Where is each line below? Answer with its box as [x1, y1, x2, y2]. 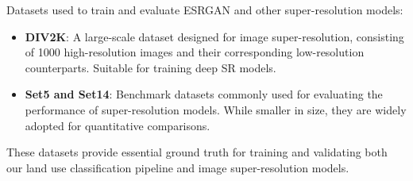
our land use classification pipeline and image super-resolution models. [6, 159, 349, 175]
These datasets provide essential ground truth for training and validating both [6, 144, 388, 160]
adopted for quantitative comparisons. [25, 117, 210, 133]
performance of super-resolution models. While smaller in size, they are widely [25, 101, 407, 117]
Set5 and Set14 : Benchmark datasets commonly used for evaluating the [25, 86, 383, 102]
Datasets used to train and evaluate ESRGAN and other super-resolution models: [6, 2, 403, 17]
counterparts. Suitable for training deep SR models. [25, 59, 276, 75]
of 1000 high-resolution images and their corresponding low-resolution [25, 44, 365, 60]
